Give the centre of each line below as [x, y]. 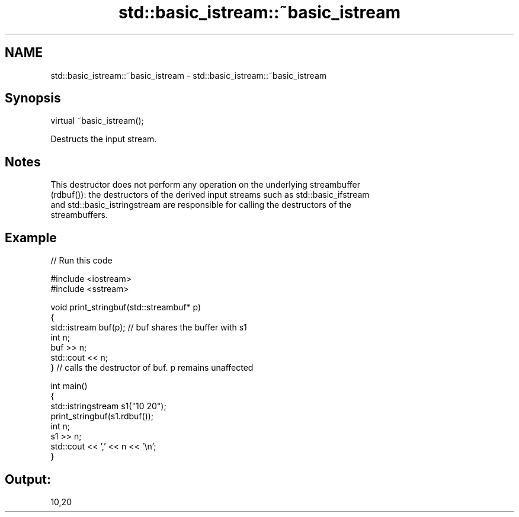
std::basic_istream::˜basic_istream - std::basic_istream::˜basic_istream [189, 75]
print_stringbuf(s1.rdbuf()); [102, 416]
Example [31, 237]
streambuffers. [79, 215]
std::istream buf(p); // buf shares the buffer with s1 [149, 327]
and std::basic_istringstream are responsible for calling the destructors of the [201, 205]
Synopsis [33, 98]
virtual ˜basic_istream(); [97, 121]
